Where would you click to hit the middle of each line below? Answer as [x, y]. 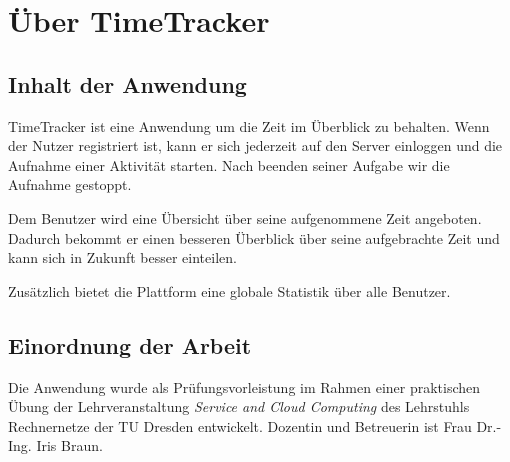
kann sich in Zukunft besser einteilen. [122, 257]
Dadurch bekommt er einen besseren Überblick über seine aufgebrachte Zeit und [254, 237]
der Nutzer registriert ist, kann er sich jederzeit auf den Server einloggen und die [255, 145]
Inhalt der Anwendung [127, 83]
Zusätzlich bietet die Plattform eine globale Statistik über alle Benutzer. [229, 290]
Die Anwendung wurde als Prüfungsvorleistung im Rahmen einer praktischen [244, 386]
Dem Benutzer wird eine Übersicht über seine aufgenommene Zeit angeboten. [245, 217]
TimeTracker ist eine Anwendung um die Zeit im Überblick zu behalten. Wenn [249, 125]
